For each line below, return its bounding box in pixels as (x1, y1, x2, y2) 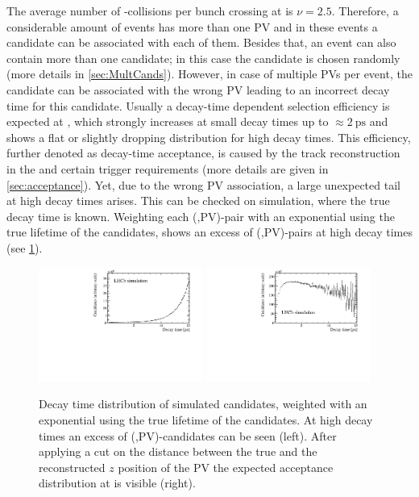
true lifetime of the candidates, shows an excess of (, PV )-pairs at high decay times (6, 223, 413, 240)
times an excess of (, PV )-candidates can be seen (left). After (39, 427, 337, 444)
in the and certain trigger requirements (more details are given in (6, 160, 329, 177)
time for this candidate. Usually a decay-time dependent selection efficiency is (6, 97, 390, 114)
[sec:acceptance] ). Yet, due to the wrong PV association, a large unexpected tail (6, 176, 400, 193)
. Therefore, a (331, 2, 399, 19)
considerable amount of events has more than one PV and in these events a (6, 18, 378, 35)
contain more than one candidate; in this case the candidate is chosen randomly (6, 49, 400, 66)
